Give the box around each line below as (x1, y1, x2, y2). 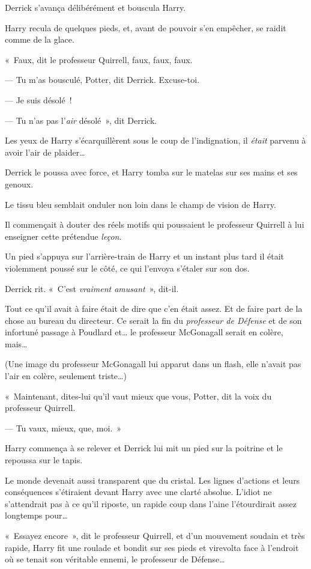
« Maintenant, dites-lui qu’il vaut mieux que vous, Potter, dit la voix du (5, 389, 272, 402)
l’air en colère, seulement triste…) (5, 370, 127, 382)
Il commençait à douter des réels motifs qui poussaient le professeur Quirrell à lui (5, 218, 304, 231)
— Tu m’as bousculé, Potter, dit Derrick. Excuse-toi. (5, 73, 200, 86)
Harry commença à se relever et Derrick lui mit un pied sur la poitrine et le (5, 442, 283, 454)
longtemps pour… (5, 509, 68, 522)
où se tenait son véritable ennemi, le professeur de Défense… (5, 553, 225, 565)
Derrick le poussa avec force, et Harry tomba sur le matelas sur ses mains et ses (5, 166, 298, 178)
